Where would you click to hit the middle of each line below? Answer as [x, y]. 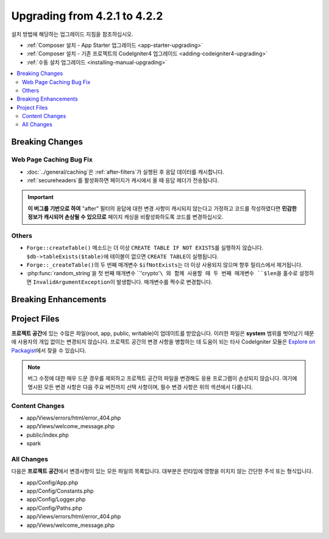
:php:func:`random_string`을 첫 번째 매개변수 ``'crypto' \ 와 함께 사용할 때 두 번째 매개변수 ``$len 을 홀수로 [162, 273]
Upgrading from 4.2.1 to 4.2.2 [87, 16]
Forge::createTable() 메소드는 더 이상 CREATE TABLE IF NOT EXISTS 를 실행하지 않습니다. [145, 248]
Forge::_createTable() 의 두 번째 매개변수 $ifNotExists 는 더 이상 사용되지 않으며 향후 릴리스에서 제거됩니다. [164, 265]
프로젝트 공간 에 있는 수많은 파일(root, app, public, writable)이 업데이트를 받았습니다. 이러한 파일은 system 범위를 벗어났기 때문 [163, 333]
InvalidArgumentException [72, 282]
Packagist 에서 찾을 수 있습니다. [49, 350]
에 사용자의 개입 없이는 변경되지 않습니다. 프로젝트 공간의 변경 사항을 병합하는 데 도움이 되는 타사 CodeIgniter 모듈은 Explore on [164, 342]
